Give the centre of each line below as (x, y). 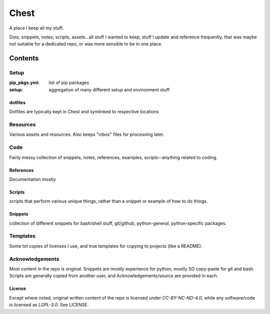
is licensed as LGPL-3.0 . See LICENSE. (49, 305)
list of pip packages (69, 83)
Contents (24, 58)
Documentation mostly (32, 179)
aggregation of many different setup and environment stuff (109, 89)
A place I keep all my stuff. (36, 28)
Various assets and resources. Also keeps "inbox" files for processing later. (87, 134)
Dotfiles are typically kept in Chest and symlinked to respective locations (84, 112)
